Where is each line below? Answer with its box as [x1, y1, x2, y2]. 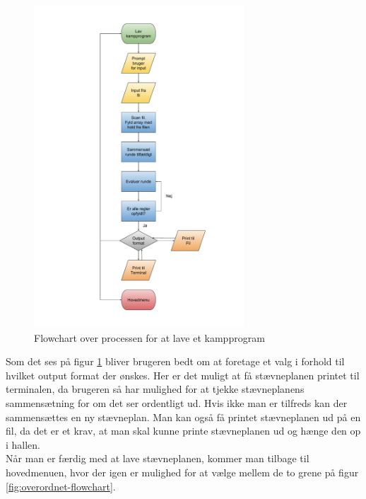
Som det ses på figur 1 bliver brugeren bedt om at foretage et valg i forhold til [6, 354, 345, 369]
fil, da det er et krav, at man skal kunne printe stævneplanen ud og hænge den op [6, 423, 361, 438]
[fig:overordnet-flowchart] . [6, 478, 116, 493]
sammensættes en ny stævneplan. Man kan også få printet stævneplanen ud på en [6, 409, 361, 424]
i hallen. [6, 437, 41, 452]
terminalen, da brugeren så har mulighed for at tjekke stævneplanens [6, 382, 305, 396]
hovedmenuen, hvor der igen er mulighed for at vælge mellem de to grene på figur [6, 464, 359, 479]
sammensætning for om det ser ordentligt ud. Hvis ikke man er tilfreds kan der [6, 395, 348, 410]
